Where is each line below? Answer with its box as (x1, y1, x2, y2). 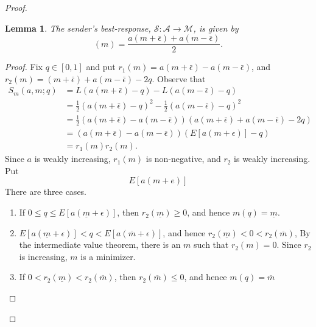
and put (86, 60, 116, 73)
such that (194, 238, 229, 251)
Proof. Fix (5, 60, 43, 73)
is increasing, (19, 250, 68, 262)
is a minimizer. (80, 250, 136, 262)
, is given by (193, 21, 239, 34)
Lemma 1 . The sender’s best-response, (5, 21, 151, 34)
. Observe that (152, 72, 206, 85)
